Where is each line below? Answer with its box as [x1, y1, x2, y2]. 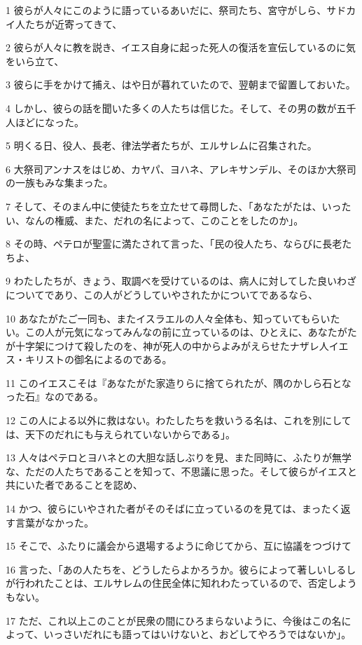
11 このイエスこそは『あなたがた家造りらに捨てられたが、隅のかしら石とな [6, 375, 351, 390]
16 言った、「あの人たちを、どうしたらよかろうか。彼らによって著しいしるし [6, 562, 356, 576]
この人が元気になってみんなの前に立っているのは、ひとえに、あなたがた [25, 325, 357, 339]
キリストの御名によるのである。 [25, 352, 172, 367]
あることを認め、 [64, 477, 143, 492]
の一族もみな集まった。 [6, 175, 113, 190]
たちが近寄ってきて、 [25, 16, 123, 31]
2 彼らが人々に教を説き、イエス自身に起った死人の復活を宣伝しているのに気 [6, 40, 356, 55]
